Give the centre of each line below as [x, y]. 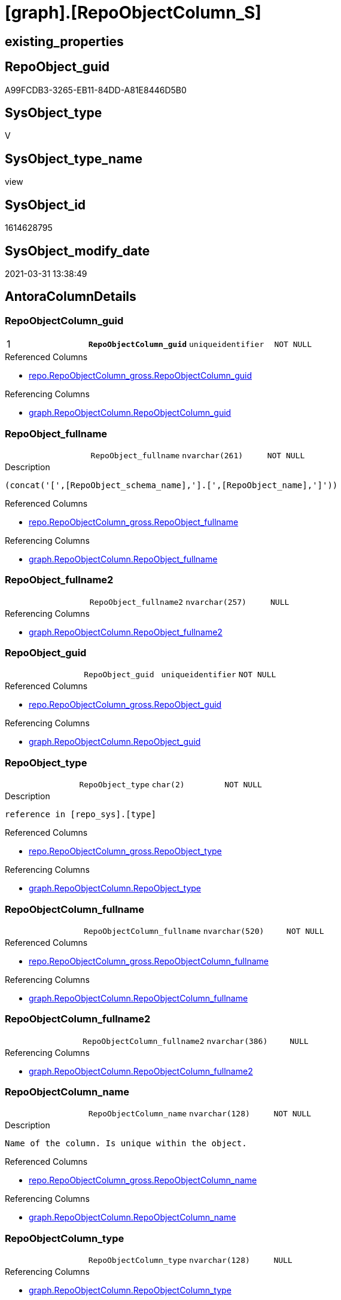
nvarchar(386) [237, 1041]
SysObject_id [45, 205]
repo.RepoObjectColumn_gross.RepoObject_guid [125, 705]
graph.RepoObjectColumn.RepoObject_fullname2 [126, 632]
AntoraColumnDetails [71, 297]
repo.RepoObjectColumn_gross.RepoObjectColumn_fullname [149, 961]
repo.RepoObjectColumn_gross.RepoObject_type [125, 851]
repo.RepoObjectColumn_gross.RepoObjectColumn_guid [140, 376]
